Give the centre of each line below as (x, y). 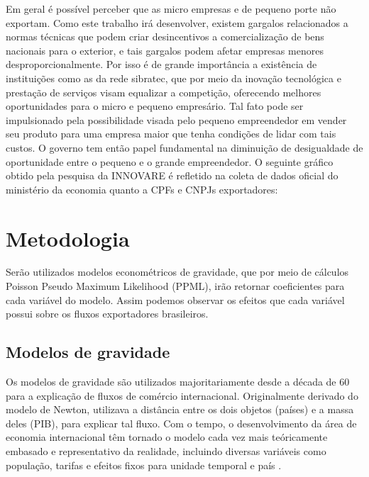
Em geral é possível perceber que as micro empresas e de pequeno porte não (171, 9)
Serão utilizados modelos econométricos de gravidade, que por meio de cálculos (177, 272)
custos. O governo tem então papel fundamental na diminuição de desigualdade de (184, 147)
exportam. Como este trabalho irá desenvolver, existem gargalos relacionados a (177, 22)
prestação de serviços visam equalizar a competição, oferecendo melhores (164, 92)
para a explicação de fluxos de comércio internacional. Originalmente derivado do (182, 395)
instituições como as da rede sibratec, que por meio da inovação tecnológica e (174, 78)
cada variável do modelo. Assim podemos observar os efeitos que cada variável (175, 299)
